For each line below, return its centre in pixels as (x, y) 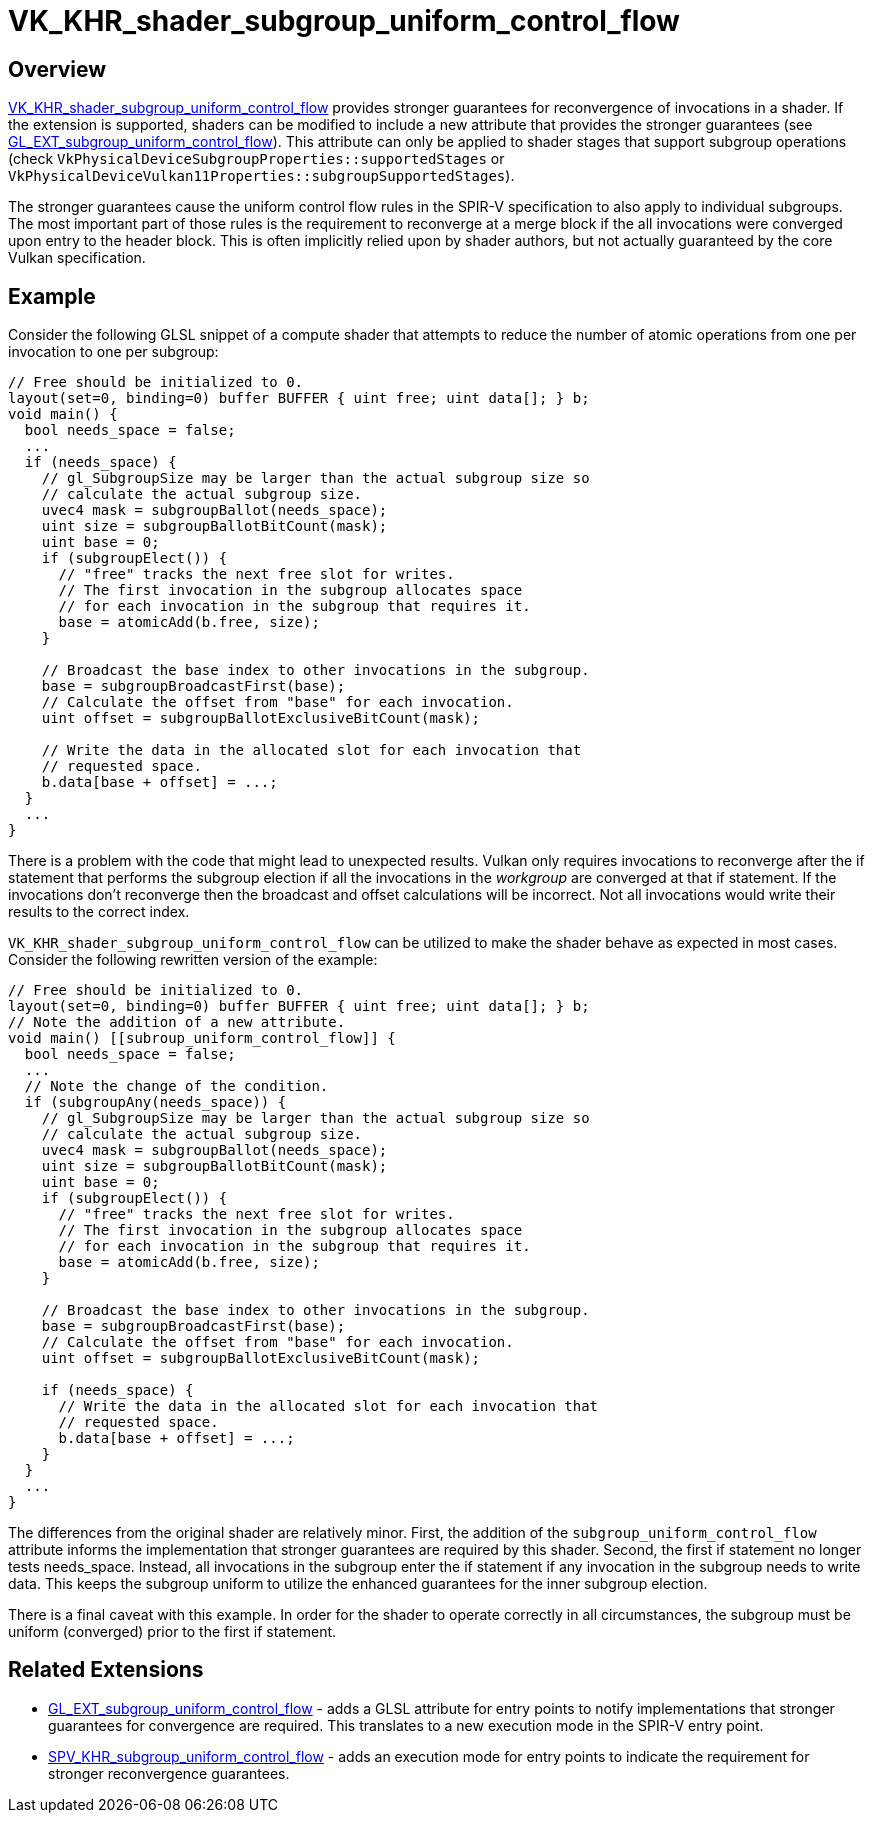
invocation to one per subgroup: (113, 352)
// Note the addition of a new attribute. (177, 1022)
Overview (57, 69)
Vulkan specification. (77, 258)
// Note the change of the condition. (176, 1086)
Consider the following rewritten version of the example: (193, 960)
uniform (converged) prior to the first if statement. (172, 1632)
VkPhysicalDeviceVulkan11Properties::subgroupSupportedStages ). (261, 176)
